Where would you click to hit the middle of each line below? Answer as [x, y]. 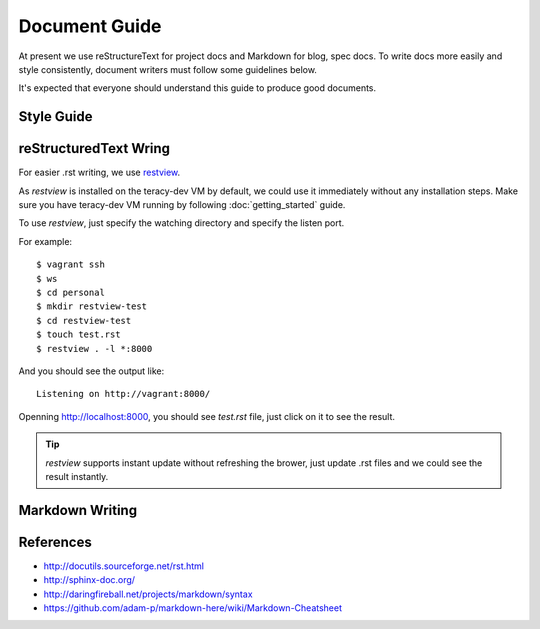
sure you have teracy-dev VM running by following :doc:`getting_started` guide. [182, 205]
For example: [45, 241]
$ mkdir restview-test [92, 306]
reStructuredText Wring [94, 148]
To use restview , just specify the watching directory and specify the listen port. [181, 223]
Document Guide [90, 26]
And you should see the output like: [91, 371]
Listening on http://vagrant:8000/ [123, 394]
